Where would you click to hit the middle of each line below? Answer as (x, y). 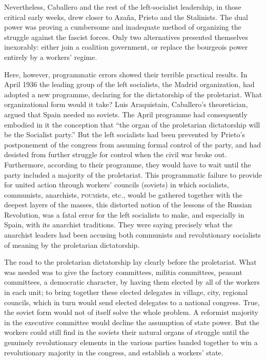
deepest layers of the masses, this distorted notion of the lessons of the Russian (128, 205)
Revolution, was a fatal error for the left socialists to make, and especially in (124, 214)
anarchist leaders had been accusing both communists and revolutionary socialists (132, 235)
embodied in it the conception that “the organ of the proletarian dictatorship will (132, 124)
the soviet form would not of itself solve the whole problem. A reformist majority (131, 312)
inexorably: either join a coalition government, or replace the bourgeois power (126, 47)
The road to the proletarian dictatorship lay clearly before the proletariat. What (130, 262)
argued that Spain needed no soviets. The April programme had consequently (126, 114)
